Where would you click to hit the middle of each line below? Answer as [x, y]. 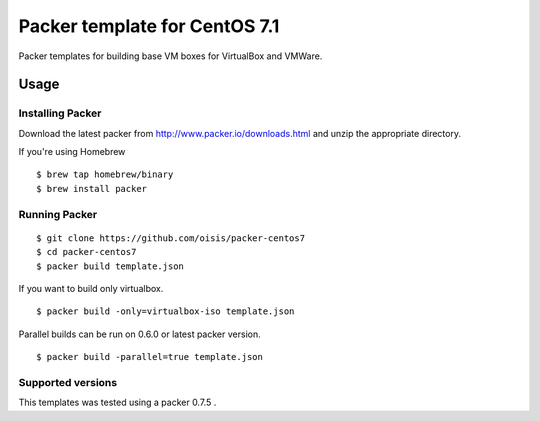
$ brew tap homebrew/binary [105, 174]
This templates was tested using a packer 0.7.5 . [117, 402]
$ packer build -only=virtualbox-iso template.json [165, 311]
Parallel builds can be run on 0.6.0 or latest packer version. [139, 334]
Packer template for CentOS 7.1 [149, 26]
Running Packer [58, 214]
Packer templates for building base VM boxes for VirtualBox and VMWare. [170, 56]
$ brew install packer [92, 188]
